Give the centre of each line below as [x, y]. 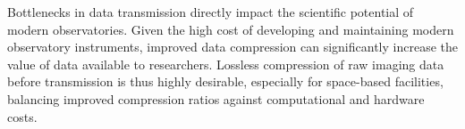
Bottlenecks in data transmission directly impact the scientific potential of [211, 12]
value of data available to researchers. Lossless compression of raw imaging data [226, 64]
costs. [22, 116]
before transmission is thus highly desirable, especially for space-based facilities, [225, 81]
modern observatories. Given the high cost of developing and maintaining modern [231, 29]
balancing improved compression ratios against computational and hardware [216, 98]
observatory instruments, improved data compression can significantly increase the [232, 47]
